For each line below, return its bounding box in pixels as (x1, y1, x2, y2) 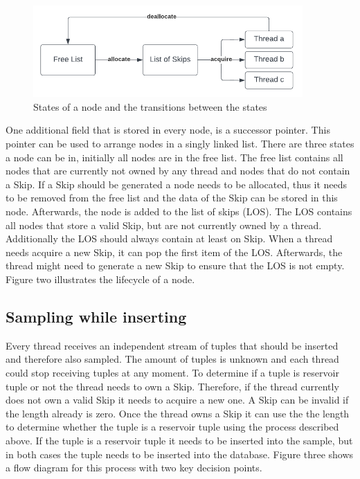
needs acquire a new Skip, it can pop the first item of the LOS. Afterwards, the (6, 244, 343, 259)
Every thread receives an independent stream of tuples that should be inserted (6, 338, 339, 352)
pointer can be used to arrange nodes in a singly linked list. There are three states (6, 136, 354, 151)
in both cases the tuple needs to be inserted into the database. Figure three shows (6, 446, 354, 461)
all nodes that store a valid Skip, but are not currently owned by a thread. (6, 217, 322, 232)
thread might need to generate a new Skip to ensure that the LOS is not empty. (6, 258, 345, 273)
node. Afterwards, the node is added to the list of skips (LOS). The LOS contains (6, 204, 352, 219)
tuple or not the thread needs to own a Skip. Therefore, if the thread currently (6, 379, 339, 393)
